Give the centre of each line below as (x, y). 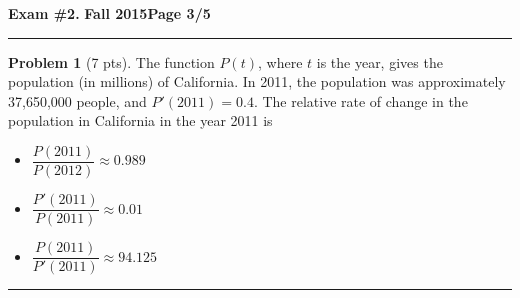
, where (280, 61)
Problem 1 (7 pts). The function (111, 61)
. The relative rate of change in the (360, 100)
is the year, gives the (379, 61)
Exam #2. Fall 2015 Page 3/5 (109, 13)
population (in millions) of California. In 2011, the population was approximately (257, 81)
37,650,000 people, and (77, 100)
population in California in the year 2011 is (140, 120)
